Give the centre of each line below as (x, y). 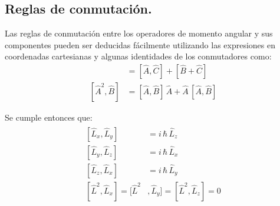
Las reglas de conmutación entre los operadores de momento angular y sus (139, 33)
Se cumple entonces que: (49, 117)
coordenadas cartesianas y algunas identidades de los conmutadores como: (138, 56)
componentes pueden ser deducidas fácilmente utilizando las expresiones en (140, 44)
